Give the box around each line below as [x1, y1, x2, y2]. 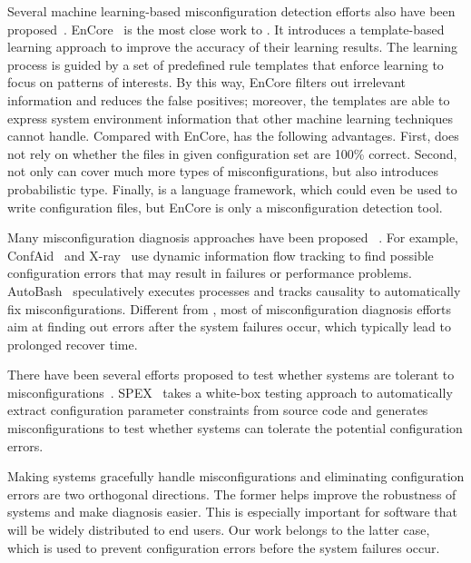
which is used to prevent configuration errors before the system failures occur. [7, 538, 440, 557]
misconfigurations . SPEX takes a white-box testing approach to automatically [7, 382, 453, 401]
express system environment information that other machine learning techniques [7, 108, 453, 127]
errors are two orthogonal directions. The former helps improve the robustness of [7, 484, 456, 503]
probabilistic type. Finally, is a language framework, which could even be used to [7, 179, 457, 198]
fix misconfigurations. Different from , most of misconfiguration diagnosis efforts [7, 299, 451, 318]
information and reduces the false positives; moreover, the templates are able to [7, 90, 450, 109]
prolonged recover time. [7, 334, 138, 353]
